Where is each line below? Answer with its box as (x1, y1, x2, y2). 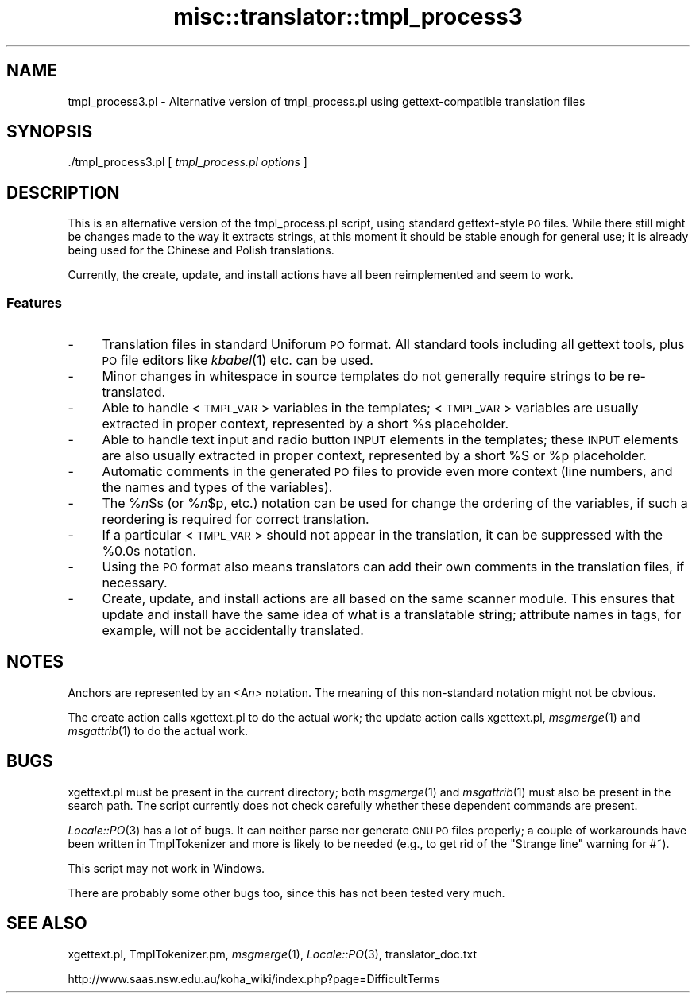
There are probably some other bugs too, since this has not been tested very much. (68, 885, 505, 900)
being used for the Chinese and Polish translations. (68, 243, 334, 257)
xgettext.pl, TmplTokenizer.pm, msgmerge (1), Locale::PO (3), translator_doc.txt (68, 947, 477, 961)
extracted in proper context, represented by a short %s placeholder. (102, 416, 509, 432)
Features (6, 294, 62, 311)
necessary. (102, 575, 168, 591)
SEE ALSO (6, 913, 87, 934)
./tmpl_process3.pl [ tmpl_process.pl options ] (68, 155, 307, 169)
